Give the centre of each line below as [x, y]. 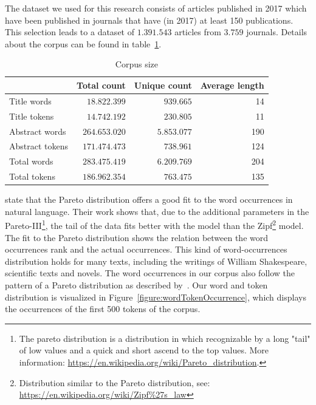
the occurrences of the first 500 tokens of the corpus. [103, 309]
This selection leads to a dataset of [70, 32]
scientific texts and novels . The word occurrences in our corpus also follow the [150, 273]
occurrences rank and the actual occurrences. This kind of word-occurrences [146, 249]
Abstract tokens [39, 146]
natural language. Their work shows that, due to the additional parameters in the [157, 211]
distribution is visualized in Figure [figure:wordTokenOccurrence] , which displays [156, 297]
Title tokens [32, 116]
